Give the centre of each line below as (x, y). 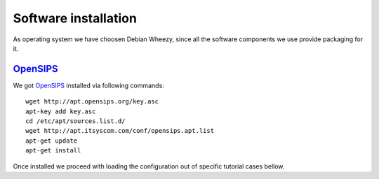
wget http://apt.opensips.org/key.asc (92, 102)
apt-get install (53, 151)
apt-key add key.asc (61, 111)
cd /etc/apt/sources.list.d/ (75, 121)
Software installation (75, 18)
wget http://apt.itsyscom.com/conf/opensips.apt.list (120, 131)
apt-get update (52, 141)
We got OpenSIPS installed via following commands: (88, 85)
